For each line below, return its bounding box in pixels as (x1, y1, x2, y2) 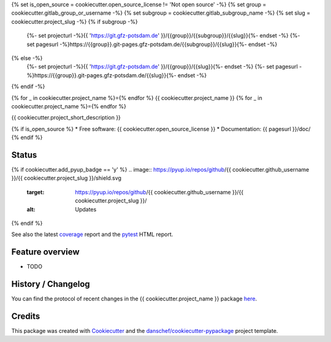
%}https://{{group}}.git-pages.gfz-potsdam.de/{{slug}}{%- (26, 71, 177, 79)
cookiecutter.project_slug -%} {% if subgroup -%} (11, 18, 138, 25)
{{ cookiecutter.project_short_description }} (11, 114, 121, 121)
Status (11, 150, 37, 160)
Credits (11, 311, 40, 321)
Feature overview (11, 247, 80, 257)
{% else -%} (11, 54, 43, 61)
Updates (75, 205, 97, 213)
